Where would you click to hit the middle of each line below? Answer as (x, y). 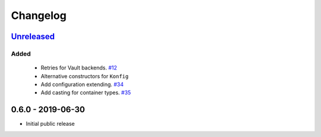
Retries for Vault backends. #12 (79, 68)
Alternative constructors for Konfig (85, 76)
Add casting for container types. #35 (86, 93)
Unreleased (33, 36)
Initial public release (51, 124)
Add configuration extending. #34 (82, 84)
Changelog (39, 15)
